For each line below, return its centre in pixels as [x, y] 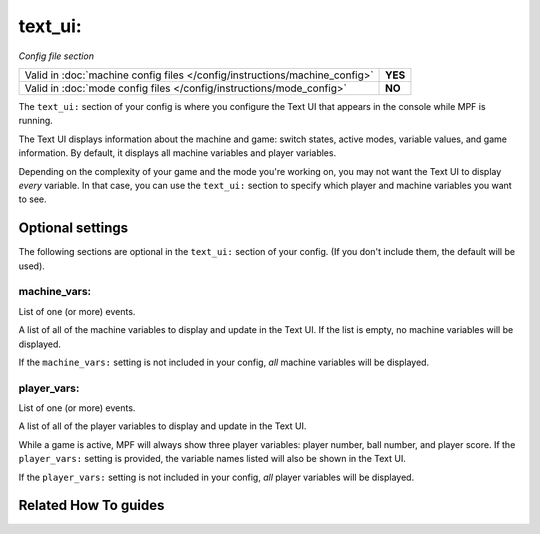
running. [36, 121]
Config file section [56, 56]
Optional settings [73, 228]
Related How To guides [91, 505]
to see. [32, 199]
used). [31, 266]
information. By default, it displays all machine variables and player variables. [177, 153]
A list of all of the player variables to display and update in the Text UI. [162, 426]
